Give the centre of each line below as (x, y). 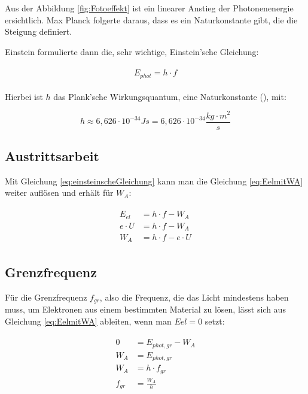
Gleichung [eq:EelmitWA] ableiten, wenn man (88, 321)
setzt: (215, 321)
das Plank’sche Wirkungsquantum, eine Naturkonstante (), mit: (170, 96)
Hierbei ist (24, 96)
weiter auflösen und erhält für (59, 193)
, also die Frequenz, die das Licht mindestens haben (194, 297)
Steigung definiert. (39, 31)
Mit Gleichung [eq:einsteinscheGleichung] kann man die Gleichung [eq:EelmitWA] (154, 181)
